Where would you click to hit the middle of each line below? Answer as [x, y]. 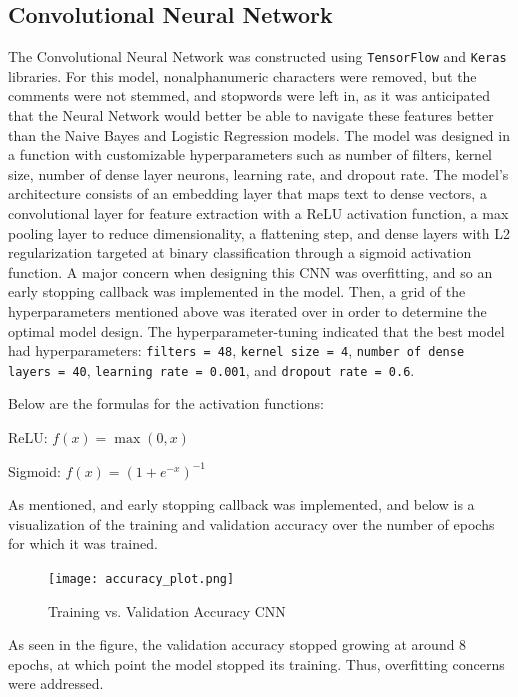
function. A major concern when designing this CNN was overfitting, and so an [250, 271]
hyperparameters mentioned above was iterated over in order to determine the [247, 310]
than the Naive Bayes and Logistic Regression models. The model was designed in [259, 134]
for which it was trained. [83, 543]
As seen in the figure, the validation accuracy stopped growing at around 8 [237, 644]
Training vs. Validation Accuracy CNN [167, 610]
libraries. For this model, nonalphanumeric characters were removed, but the [242, 75]
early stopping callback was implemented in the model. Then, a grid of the [237, 291]
